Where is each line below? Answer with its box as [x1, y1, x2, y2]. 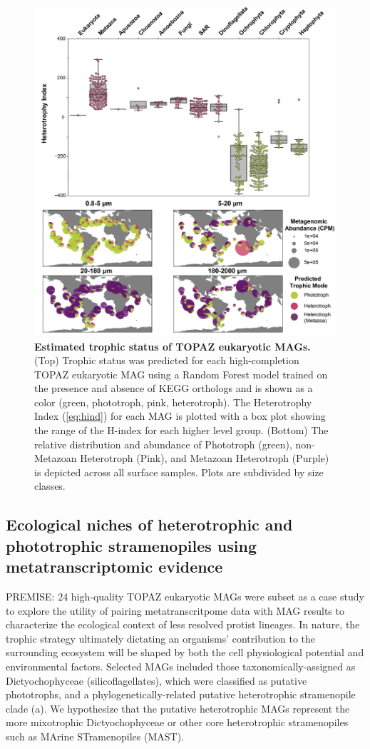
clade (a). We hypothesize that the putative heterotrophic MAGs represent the [6, 700, 350, 715]
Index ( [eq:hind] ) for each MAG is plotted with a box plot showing [34, 408, 326, 423]
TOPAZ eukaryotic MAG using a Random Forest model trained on [34, 366, 328, 381]
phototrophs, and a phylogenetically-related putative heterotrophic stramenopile [6, 687, 356, 702]
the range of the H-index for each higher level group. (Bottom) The [34, 423, 329, 438]
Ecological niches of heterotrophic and [6, 513, 293, 536]
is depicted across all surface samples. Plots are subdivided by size [34, 464, 324, 479]
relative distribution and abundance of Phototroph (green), [34, 436, 292, 451]
